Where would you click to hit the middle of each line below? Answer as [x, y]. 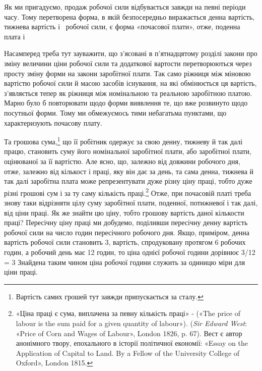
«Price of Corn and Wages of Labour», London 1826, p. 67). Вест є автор [129, 333]
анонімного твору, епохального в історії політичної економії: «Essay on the [132, 343]
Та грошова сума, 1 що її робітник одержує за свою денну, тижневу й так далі [123, 141]
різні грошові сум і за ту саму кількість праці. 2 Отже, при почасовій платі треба [128, 192]
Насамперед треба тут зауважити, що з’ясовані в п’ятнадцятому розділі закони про [131, 53]
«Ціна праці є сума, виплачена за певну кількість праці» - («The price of [128, 313]
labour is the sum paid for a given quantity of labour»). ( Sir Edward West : [132, 323]
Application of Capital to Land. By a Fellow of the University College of [128, 353]
